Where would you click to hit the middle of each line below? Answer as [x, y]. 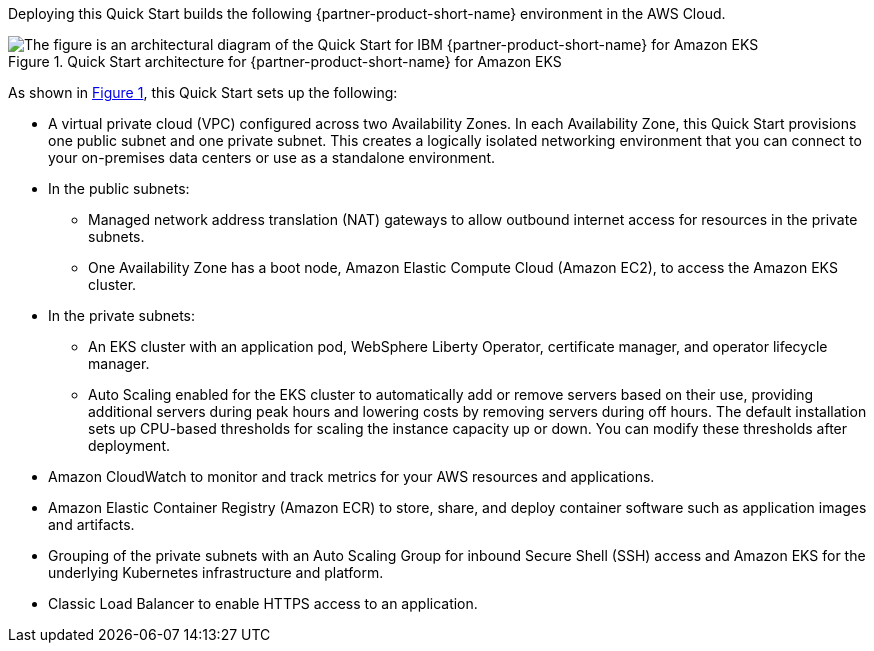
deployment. [129, 445]
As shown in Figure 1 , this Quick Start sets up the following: [203, 92]
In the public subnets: [119, 188]
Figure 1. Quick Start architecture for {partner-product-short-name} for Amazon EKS [285, 61]
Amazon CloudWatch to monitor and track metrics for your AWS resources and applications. [351, 476]
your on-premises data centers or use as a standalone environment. [272, 157]
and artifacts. [91, 524]
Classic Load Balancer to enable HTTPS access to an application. [263, 603]
